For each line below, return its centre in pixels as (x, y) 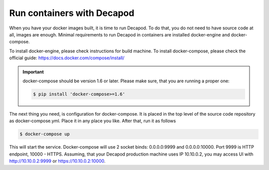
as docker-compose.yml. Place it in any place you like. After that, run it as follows (93, 121)
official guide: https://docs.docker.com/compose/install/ (67, 58)
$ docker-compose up (45, 134)
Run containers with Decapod (72, 13)
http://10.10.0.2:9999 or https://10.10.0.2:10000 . (57, 161)
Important (33, 72)
